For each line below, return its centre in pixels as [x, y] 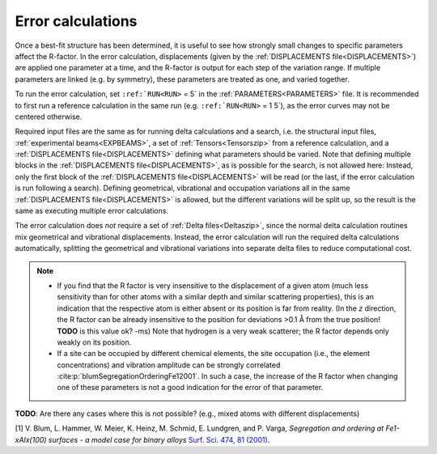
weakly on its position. [94, 342]
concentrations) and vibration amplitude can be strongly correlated [169, 365]
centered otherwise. [49, 117]
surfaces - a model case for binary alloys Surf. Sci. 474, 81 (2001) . [159, 439]
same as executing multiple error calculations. [92, 211]
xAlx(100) [31, 439]
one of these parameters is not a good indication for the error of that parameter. [190, 388]
